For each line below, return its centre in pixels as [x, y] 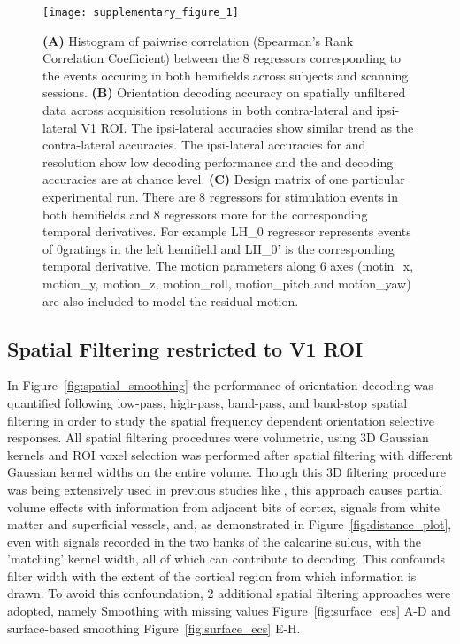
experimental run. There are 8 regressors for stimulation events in [221, 196]
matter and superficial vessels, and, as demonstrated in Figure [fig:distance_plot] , [230, 524]
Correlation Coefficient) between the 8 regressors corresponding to [222, 58]
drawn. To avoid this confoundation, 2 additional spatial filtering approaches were [229, 593]
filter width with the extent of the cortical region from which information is [212, 575]
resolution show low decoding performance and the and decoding [218, 161]
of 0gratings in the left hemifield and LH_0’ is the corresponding [218, 248]
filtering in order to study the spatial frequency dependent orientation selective [221, 420]
